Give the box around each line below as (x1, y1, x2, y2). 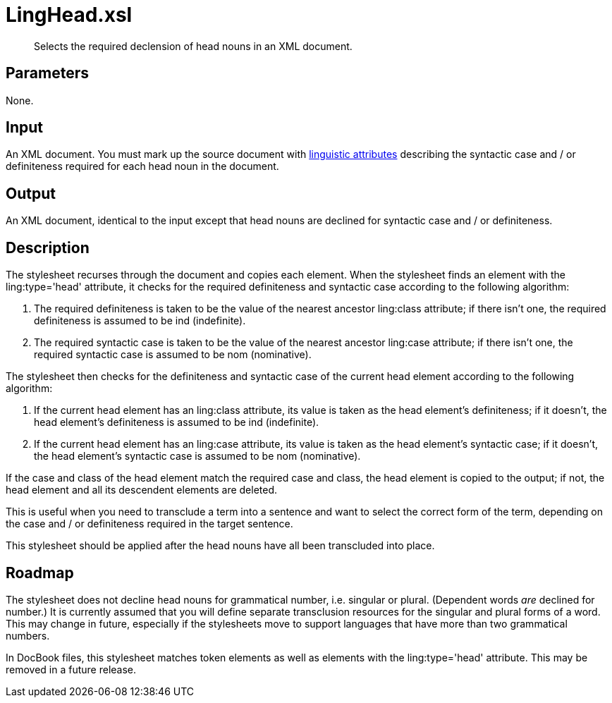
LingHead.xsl (6, 3, 133, 27)
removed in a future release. (6, 663, 137, 676)
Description (6, 238, 90, 257)
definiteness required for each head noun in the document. (6, 160, 279, 173)
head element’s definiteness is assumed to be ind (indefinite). (34, 416, 319, 429)
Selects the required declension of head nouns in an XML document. (34, 39, 353, 52)
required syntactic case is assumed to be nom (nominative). (34, 348, 312, 361)
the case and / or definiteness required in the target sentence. (6, 518, 293, 530)
